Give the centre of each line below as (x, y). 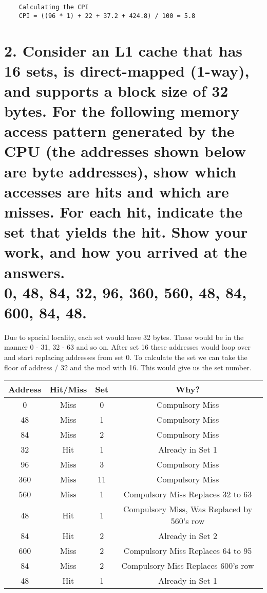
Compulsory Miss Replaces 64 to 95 (188, 551)
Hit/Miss (68, 389)
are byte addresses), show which (120, 171)
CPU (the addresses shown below (125, 151)
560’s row (188, 521)
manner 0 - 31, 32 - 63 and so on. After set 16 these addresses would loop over (128, 347)
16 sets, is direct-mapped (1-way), (127, 70)
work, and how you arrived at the (126, 252)
